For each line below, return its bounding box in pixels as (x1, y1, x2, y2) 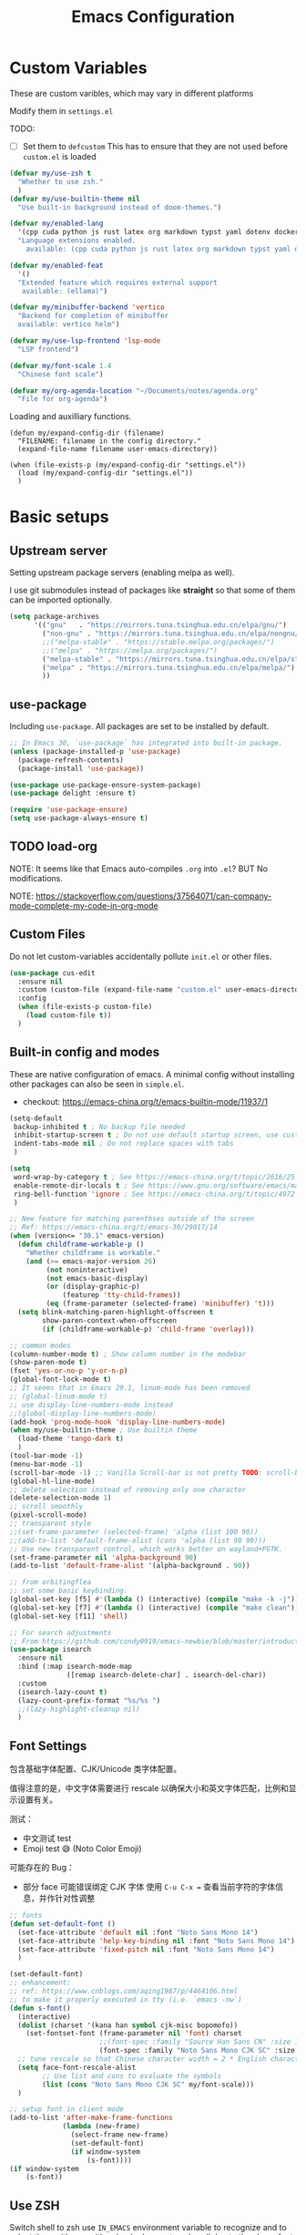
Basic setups (9, 507, 109, 528)
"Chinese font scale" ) (17, 369, 104, 379)
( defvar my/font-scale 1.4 (9, 361, 112, 370)
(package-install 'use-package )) (17, 764, 145, 773)
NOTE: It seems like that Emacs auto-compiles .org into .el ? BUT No (9, 863, 269, 874)
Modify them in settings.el (9, 105, 114, 116)
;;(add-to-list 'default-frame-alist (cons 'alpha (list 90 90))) (9, 1536, 267, 1545)
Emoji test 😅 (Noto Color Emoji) (22, 1843, 143, 1854)
